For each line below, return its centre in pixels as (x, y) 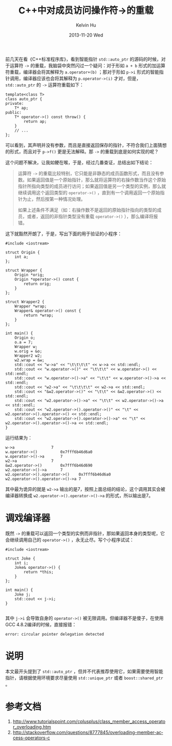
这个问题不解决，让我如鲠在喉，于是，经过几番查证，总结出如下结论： (79, 162)
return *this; (39, 572)
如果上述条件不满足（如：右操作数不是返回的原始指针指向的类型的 (87, 210)
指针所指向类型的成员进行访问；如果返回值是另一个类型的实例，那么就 (92, 186)
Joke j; (23, 594)
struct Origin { (23, 252)
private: (15, 103)
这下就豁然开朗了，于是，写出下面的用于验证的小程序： (63, 234)
